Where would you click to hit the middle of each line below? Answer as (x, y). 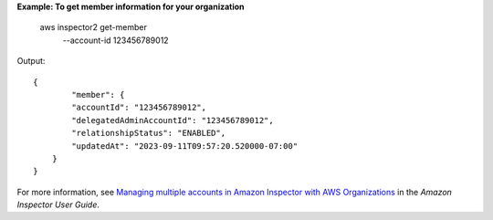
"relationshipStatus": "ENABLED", (149, 133)
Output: (31, 61)
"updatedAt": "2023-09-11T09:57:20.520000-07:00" (185, 146)
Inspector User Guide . (58, 204)
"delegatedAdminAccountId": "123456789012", (173, 120)
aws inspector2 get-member (94, 27)
